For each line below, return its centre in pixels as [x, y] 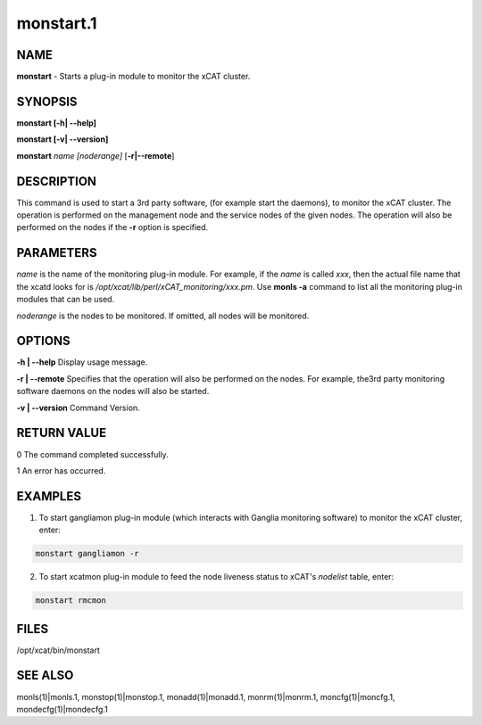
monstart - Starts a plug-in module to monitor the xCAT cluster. [133, 77]
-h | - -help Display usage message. [82, 362]
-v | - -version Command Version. [78, 408]
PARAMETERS [57, 253]
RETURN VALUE [62, 433]
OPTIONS [43, 341]
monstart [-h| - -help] [57, 123]
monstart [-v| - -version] [62, 139]
